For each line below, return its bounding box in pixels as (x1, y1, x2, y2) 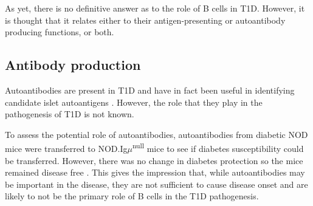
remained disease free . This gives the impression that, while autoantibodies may (5, 166, 305, 179)
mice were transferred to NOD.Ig (5, 142, 128, 155)
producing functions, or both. (5, 26, 114, 38)
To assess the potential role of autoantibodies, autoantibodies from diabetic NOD (5, 128, 308, 140)
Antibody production (5, 55, 141, 74)
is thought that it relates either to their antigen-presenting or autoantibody (5, 13, 286, 26)
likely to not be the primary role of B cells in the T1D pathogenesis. (5, 190, 259, 202)
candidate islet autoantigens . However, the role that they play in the (5, 95, 263, 108)
